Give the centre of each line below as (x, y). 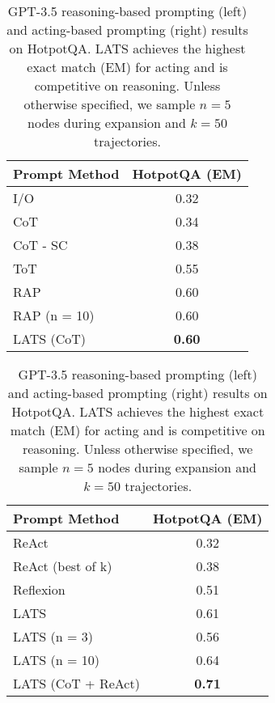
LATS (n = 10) (56, 660)
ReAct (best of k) (63, 566)
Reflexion (39, 589)
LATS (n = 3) (53, 636)
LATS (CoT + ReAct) (76, 683)
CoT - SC (40, 245)
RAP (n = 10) (54, 315)
